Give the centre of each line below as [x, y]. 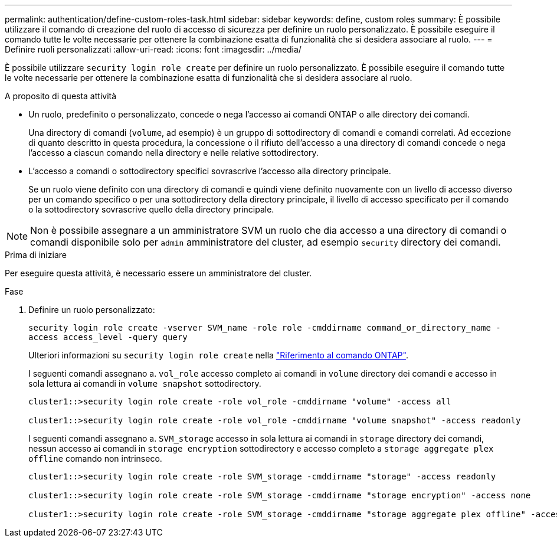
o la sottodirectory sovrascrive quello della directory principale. [151, 209]
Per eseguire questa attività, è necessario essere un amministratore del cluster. [158, 273]
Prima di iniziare [36, 255]
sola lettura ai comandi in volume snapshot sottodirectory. [145, 383]
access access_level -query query [108, 337]
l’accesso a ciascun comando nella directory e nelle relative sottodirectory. [173, 153]
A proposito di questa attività [61, 96]
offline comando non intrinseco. [95, 458]
